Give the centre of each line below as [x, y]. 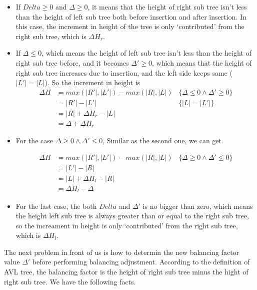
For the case [34, 140]
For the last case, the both [56, 206]
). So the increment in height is [92, 82]
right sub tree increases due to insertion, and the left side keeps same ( [124, 72]
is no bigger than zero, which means [198, 206]
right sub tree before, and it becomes [72, 62]
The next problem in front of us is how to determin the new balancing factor [122, 252]
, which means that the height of [202, 62]
